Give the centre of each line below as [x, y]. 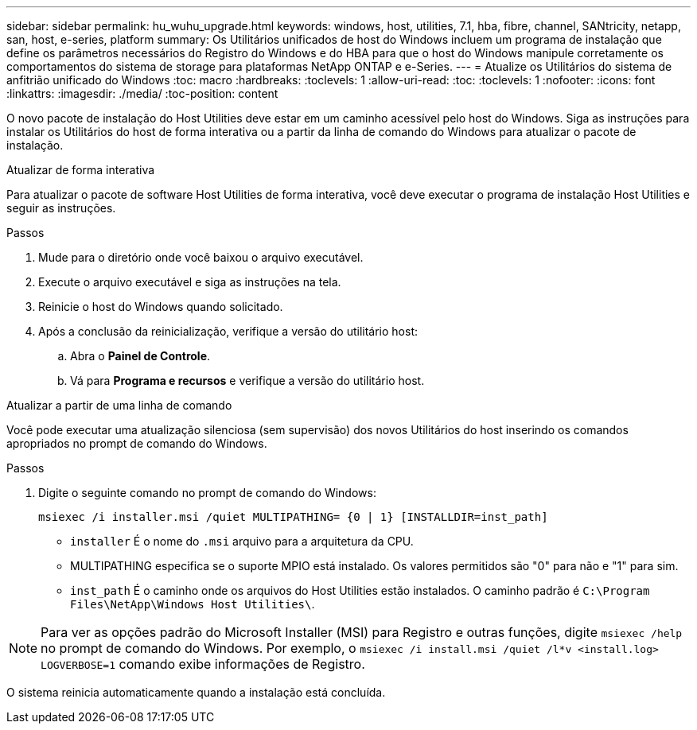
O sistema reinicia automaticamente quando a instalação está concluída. [196, 692]
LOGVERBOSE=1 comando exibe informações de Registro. [203, 664]
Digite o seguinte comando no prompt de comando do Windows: [207, 493]
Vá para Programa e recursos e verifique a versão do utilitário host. [247, 381]
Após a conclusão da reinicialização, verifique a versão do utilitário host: [228, 331]
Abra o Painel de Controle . [140, 356]
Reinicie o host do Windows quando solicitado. [161, 307]
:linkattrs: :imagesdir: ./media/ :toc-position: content [142, 93]
